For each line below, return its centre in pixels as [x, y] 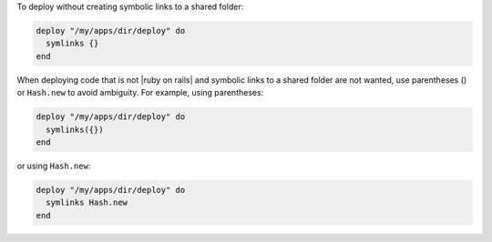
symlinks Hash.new [87, 203]
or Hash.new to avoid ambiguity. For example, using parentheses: [140, 93]
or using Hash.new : [54, 166]
